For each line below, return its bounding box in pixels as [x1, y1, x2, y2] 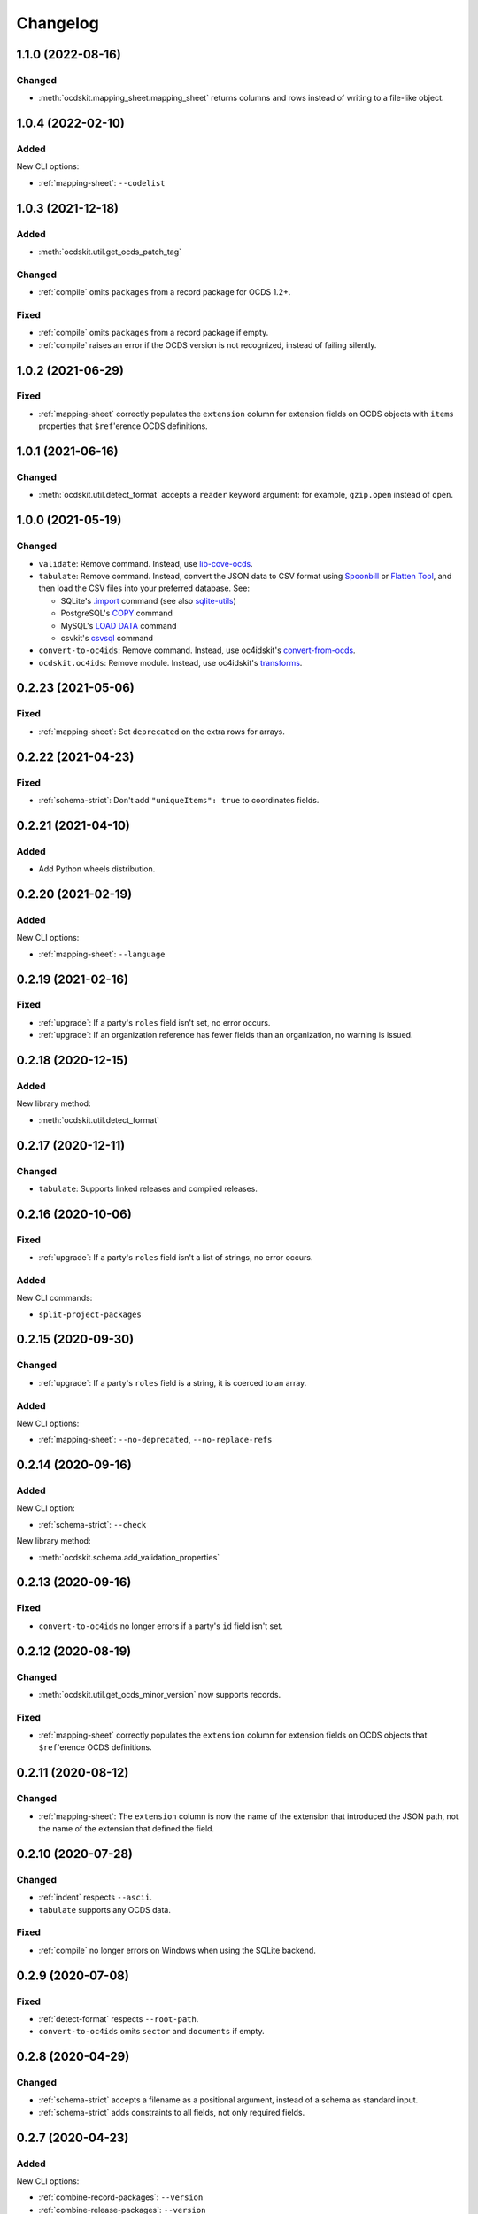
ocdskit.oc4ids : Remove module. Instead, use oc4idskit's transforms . [38, 657, 303, 668]
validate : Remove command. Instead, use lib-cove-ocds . [38, 558, 253, 569]
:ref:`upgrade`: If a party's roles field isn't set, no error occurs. [38, 1017, 271, 1027]
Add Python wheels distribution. [38, 863, 156, 874]
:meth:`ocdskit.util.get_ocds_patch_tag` [38, 246, 181, 257]
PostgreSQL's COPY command [60, 608, 173, 619]
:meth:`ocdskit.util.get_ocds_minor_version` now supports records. [38, 1689, 281, 1699]
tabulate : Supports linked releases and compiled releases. [38, 1183, 258, 1194]
